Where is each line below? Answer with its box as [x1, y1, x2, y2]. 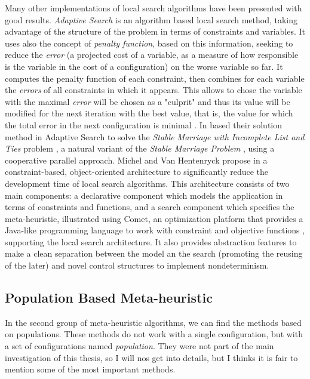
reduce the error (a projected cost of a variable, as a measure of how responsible [5, 48, 299, 61]
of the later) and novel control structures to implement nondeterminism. [5, 259, 269, 272]
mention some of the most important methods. [5, 363, 176, 375]
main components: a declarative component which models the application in [5, 189, 283, 201]
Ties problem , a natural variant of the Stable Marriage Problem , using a [5, 142, 275, 155]
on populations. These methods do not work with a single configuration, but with [5, 328, 303, 340]
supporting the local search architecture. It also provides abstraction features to [5, 235, 297, 248]
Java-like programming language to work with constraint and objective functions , [5, 224, 305, 236]
